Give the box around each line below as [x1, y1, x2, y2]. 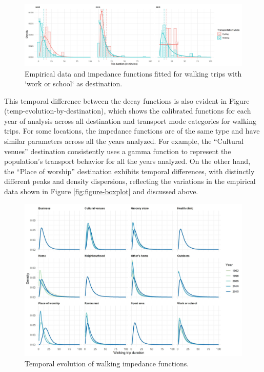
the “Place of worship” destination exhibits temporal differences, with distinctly [4, 165, 255, 176]
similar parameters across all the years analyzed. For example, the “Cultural [4, 136, 244, 146]
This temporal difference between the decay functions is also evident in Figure [4, 95, 250, 106]
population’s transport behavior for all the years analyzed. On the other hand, [4, 156, 251, 166]
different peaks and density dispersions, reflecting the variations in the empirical [4, 176, 256, 187]
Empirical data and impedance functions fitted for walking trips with [25, 68, 242, 79]
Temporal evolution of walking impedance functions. [25, 358, 189, 368]
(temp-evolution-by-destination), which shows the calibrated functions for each [4, 105, 251, 116]
